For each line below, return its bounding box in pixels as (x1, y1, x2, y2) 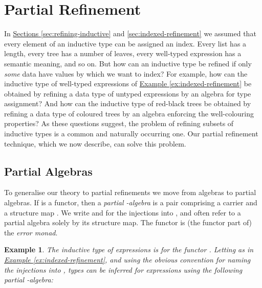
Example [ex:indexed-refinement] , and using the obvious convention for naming (4, 254, 251, 265)
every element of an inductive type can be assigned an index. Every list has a (4, 38, 247, 49)
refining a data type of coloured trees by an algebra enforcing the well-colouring (4, 108, 254, 118)
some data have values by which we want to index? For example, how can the (4, 68, 248, 79)
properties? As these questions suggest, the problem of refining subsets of (4, 118, 234, 129)
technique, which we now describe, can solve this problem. (4, 138, 186, 149)
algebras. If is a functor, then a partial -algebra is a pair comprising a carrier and (4, 197, 257, 208)
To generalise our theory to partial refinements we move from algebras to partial (4, 187, 256, 198)
